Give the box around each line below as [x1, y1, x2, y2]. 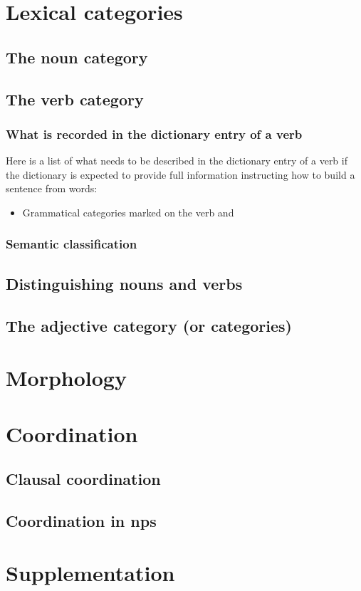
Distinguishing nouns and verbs [6, 272, 243, 294]
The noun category [6, 46, 148, 68]
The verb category [6, 88, 144, 110]
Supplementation [6, 558, 175, 587]
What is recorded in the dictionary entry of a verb [6, 125, 303, 142]
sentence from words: [6, 181, 98, 196]
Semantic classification [6, 235, 137, 253]
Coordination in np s [6, 509, 157, 531]
